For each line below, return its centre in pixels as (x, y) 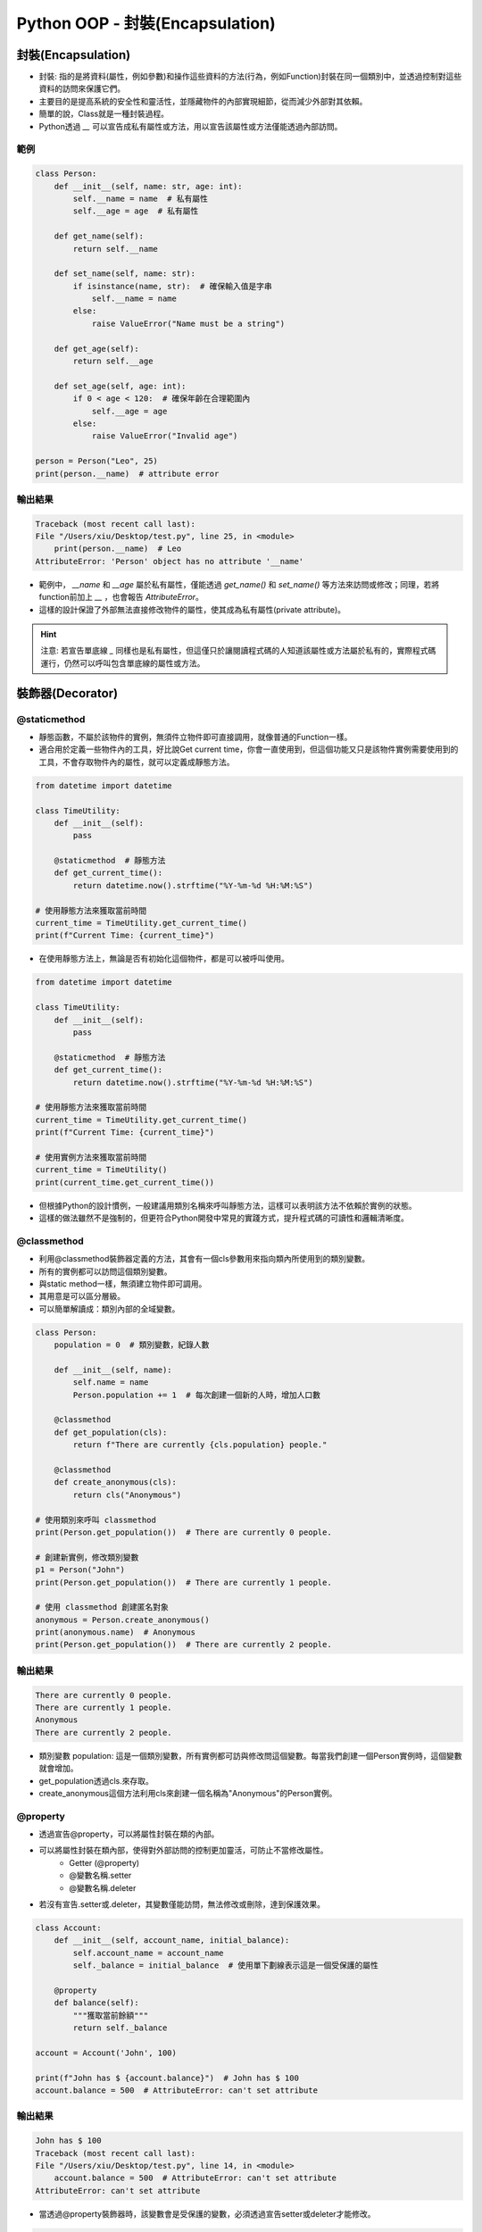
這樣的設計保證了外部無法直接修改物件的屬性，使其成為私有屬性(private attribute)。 (192, 609)
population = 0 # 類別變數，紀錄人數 (132, 1345)
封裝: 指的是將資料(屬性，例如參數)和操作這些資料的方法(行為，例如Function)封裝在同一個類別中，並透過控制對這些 (250, 77)
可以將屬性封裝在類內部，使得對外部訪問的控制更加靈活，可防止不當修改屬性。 (183, 1850)
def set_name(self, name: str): (125, 274)
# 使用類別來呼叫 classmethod (96, 1520)
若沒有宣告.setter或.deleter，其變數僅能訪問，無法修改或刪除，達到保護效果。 (182, 1904)
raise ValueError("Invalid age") (165, 436)
